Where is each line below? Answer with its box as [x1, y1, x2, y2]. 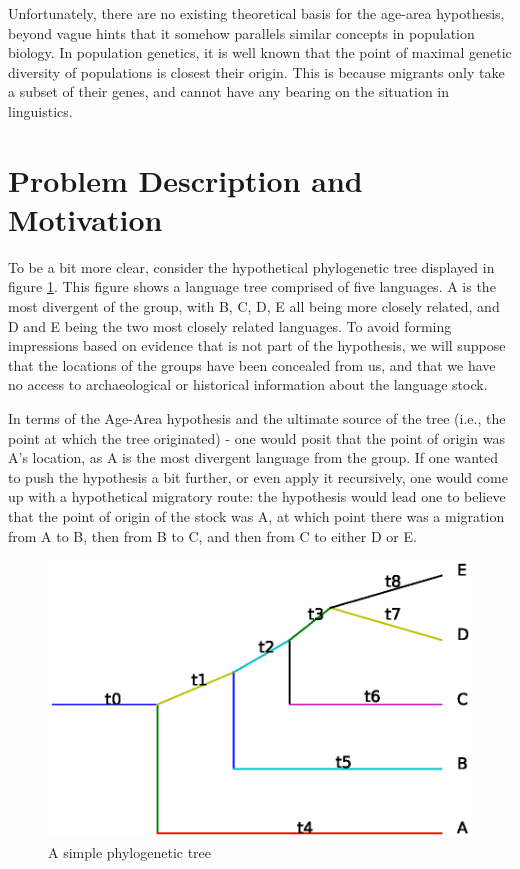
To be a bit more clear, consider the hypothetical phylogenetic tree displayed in [8, 256, 495, 277]
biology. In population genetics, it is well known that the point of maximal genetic [8, 42, 512, 63]
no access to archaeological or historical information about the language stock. [8, 374, 488, 395]
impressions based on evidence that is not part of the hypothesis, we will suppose [8, 335, 506, 356]
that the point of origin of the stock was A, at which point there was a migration [8, 506, 505, 526]
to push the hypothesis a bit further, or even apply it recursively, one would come [8, 466, 508, 487]
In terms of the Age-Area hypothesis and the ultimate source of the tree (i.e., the [8, 408, 506, 429]
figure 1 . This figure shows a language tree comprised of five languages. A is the [8, 276, 496, 297]
